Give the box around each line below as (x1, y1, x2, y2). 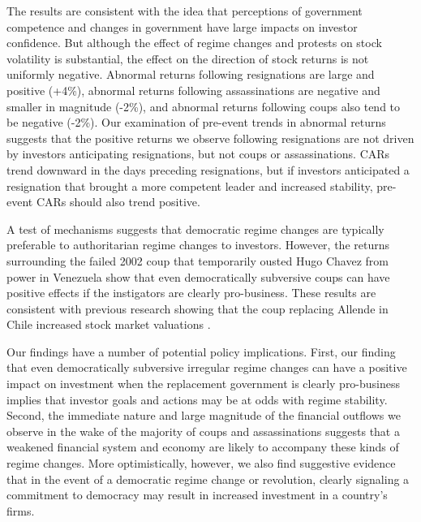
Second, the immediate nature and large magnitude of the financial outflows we (6, 407, 401, 424)
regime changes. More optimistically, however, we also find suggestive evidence (6, 455, 396, 472)
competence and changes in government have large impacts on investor (6, 18, 358, 35)
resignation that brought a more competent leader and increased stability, (6, 177, 373, 194)
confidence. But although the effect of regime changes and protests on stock (6, 34, 382, 51)
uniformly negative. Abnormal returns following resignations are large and (6, 66, 375, 83)
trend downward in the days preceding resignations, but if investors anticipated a (6, 161, 410, 178)
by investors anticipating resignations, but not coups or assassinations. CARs (6, 145, 390, 162)
